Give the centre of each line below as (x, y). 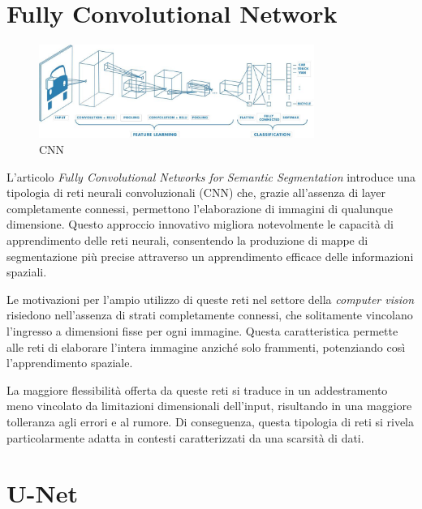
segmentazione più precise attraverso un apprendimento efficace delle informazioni (210, 256)
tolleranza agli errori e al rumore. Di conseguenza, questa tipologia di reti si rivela (211, 421)
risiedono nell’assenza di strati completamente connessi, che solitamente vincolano (210, 315)
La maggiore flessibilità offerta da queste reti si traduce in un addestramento (197, 389)
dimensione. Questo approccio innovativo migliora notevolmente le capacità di (200, 224)
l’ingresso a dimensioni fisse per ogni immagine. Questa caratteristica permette (202, 330)
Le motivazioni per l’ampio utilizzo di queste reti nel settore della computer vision (211, 299)
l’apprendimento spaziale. (70, 363)
